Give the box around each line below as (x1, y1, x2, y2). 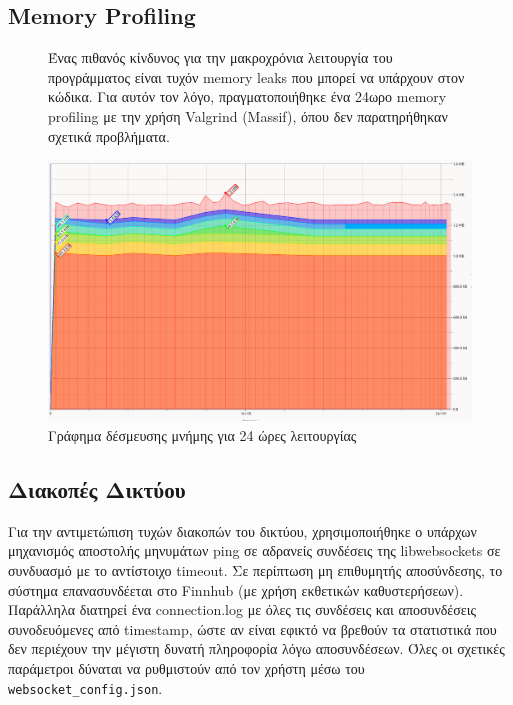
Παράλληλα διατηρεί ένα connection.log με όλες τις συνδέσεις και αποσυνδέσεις (8, 599, 476, 620)
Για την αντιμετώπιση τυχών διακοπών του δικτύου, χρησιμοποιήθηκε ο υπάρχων (8, 520, 477, 541)
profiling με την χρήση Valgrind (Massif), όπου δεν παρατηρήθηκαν (48, 105, 448, 126)
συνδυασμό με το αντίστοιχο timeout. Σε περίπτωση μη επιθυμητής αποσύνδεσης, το (8, 560, 503, 581)
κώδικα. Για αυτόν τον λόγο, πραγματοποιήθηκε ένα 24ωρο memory (48, 86, 447, 107)
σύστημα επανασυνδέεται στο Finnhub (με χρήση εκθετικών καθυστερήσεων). (8, 579, 464, 600)
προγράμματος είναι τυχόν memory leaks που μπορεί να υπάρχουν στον (48, 66, 465, 87)
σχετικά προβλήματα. (48, 125, 170, 146)
